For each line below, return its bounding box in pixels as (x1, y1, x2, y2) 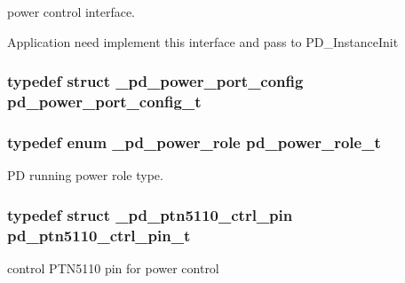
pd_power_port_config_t (7, 90, 202, 113)
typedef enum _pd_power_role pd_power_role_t (7, 130, 381, 153)
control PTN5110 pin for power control (7, 258, 219, 277)
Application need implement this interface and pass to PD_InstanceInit (7, 32, 399, 51)
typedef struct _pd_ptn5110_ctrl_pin (7, 203, 293, 225)
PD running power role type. (7, 166, 163, 185)
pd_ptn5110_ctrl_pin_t (7, 224, 191, 246)
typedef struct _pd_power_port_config (7, 70, 304, 92)
